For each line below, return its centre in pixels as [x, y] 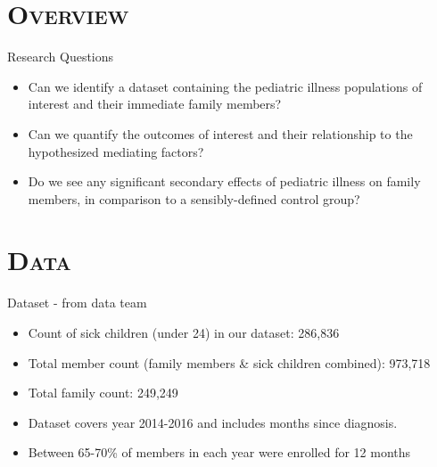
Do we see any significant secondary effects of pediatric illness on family [224, 181]
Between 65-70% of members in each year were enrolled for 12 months [219, 452]
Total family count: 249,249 [103, 393]
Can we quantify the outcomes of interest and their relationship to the [220, 133]
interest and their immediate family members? [155, 104]
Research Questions [61, 57]
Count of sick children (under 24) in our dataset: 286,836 [184, 332]
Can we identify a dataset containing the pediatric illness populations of [225, 86]
